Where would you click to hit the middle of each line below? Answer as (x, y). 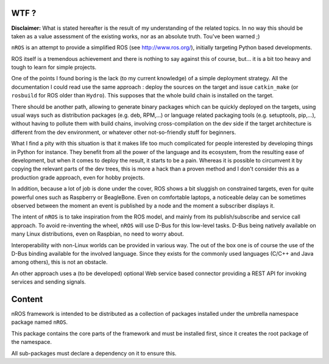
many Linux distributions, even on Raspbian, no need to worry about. (97, 234)
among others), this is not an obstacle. (59, 262)
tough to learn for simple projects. (54, 68)
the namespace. (31, 342)
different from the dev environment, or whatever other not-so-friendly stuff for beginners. (124, 132)
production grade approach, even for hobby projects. (78, 177)
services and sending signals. (49, 282)
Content (27, 299)
